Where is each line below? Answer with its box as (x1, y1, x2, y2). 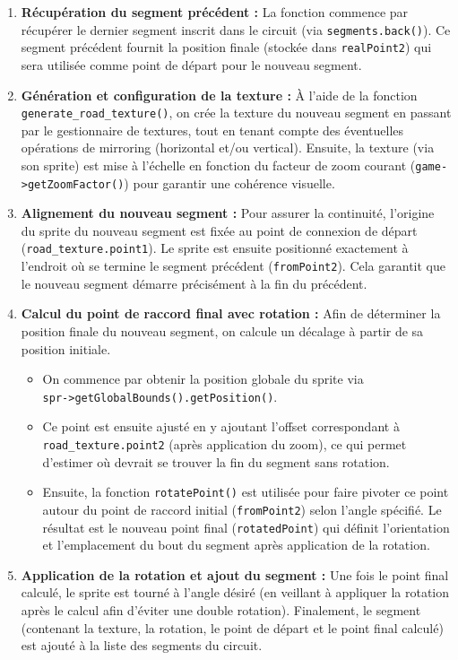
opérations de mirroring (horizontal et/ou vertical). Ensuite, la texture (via (21, 138, 435, 157)
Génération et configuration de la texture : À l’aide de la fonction (21, 85, 418, 104)
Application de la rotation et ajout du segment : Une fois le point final (21, 565, 449, 584)
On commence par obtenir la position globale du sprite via (42, 369, 364, 388)
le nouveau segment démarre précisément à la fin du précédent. (21, 274, 367, 292)
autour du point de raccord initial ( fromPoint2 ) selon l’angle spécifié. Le (42, 499, 442, 518)
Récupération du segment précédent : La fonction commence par (21, 3, 409, 21)
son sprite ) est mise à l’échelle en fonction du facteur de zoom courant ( (21, 155, 416, 174)
